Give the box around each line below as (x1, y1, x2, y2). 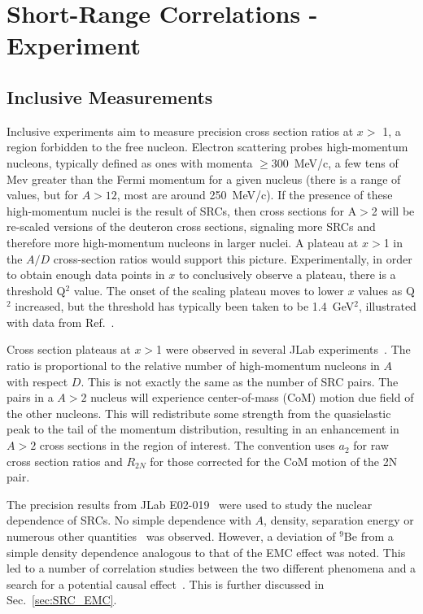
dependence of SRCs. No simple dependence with (7, 512, 251, 529)
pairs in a (7, 389, 54, 406)
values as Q (358, 281, 415, 298)
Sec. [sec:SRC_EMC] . (7, 591, 117, 608)
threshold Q (7, 281, 66, 298)
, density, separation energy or (264, 512, 414, 529)
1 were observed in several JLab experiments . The (156, 341, 411, 358)
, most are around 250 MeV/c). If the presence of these (116, 186, 393, 203)
